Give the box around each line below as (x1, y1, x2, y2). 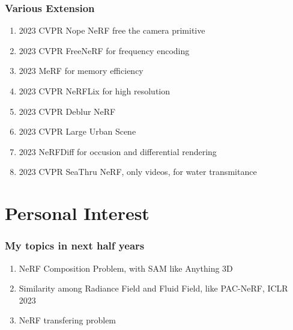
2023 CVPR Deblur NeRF (19, 105, 116, 117)
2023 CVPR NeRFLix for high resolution (19, 85, 171, 97)
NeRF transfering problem (19, 314, 116, 326)
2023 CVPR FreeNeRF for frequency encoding (19, 44, 190, 57)
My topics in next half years (5, 238, 145, 253)
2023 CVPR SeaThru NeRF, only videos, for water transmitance (19, 165, 257, 178)
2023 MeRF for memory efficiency (19, 64, 143, 77)
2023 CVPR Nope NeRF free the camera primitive (19, 24, 205, 37)
